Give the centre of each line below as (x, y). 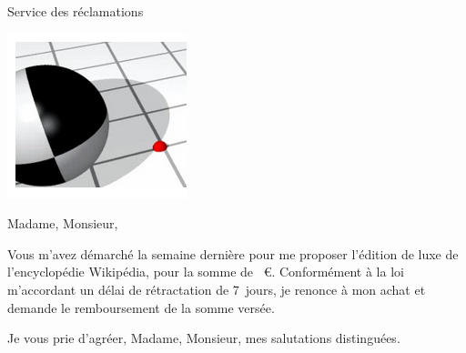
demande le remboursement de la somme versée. (141, 307)
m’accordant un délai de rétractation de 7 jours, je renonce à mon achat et (217, 289)
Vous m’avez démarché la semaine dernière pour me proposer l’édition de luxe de (233, 253)
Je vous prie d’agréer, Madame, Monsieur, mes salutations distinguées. (204, 338)
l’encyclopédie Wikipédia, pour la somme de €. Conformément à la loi (206, 272)
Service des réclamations (76, 11)
